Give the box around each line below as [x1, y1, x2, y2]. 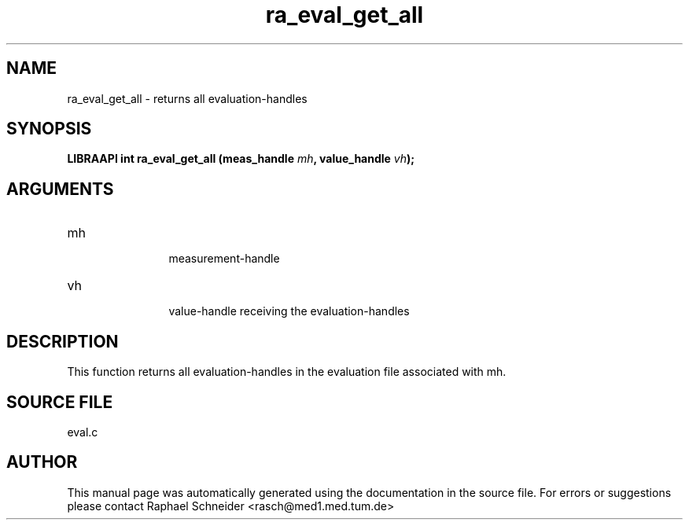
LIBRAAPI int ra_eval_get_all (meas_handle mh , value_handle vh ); [67, 152, 415, 166]
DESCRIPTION [6, 331, 119, 351]
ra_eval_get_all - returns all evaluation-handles [67, 91, 308, 105]
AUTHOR [6, 452, 78, 473]
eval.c [67, 425, 98, 439]
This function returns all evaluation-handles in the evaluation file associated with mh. [67, 365, 507, 379]
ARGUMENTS [6, 178, 114, 199]
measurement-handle [168, 252, 280, 266]
